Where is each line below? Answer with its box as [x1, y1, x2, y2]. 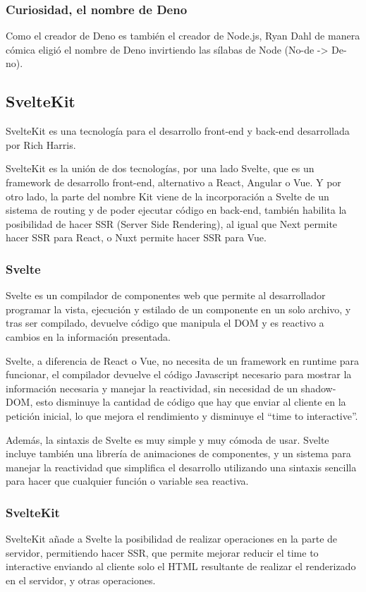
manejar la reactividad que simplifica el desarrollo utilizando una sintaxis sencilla [6, 459, 357, 474]
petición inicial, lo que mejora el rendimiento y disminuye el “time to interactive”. [6, 408, 358, 423]
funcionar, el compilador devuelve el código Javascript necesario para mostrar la [6, 367, 352, 382]
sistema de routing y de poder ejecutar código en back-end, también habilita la [6, 203, 347, 217]
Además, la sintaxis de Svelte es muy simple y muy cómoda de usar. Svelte [6, 432, 329, 447]
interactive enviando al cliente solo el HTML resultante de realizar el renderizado [6, 559, 356, 574]
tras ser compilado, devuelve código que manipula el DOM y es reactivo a [6, 315, 324, 330]
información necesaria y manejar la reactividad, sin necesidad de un [6, 380, 298, 395]
